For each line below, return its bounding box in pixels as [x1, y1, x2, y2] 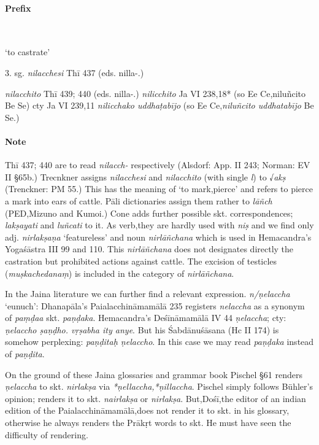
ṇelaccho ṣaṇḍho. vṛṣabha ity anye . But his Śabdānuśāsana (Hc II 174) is [5, 323, 279, 336]
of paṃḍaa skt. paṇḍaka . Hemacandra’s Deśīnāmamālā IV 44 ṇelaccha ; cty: [5, 311, 286, 324]
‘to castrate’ [5, 45, 50, 58]
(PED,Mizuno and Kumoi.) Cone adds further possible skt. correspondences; [5, 206, 293, 219]
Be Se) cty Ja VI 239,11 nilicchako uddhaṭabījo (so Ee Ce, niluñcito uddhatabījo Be [5, 99, 314, 112]
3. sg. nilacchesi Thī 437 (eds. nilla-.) [5, 66, 144, 79]
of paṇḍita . [5, 347, 45, 360]
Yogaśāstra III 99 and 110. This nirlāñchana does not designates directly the [5, 242, 294, 255]
